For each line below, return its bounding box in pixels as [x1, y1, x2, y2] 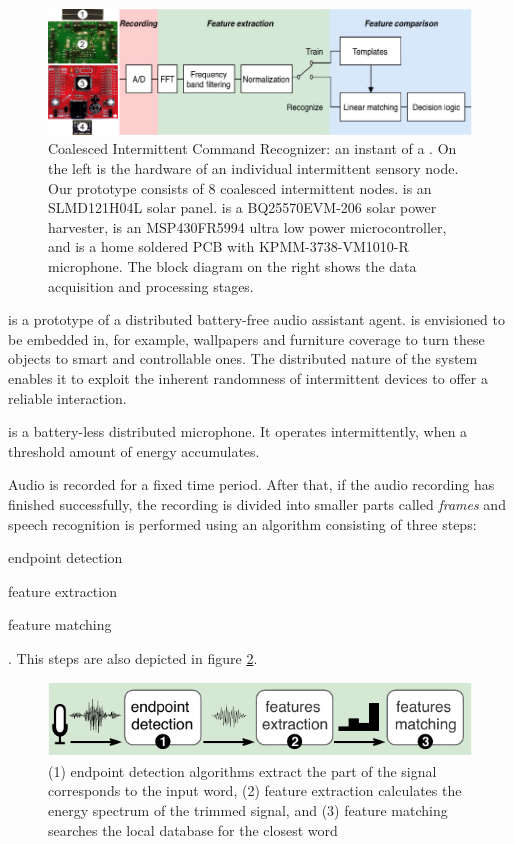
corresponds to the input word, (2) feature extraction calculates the [48, 780, 462, 801]
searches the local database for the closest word [48, 819, 338, 840]
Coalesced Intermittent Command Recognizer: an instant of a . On [48, 138, 457, 159]
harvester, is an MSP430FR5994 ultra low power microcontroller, [48, 216, 447, 237]
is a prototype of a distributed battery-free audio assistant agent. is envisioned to [8, 309, 505, 330]
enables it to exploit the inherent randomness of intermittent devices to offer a [8, 367, 488, 388]
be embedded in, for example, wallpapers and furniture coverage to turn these [8, 328, 485, 349]
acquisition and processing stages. [48, 275, 254, 296]
